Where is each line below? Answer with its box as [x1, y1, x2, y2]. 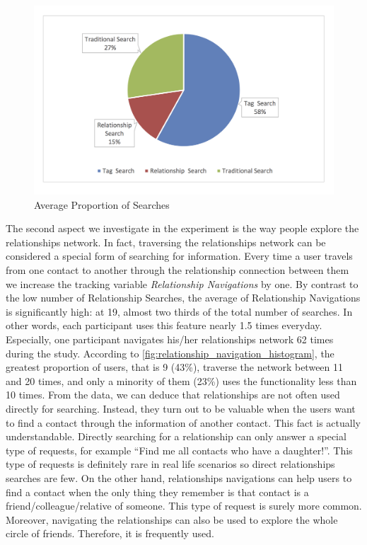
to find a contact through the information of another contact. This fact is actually [6, 415, 361, 430]
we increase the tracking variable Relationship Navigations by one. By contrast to [6, 276, 359, 291]
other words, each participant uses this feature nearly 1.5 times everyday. [6, 318, 322, 333]
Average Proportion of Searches [34, 197, 170, 212]
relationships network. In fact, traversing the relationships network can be [6, 234, 326, 249]
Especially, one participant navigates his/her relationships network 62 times [6, 332, 334, 346]
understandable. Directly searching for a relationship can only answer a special [6, 429, 346, 444]
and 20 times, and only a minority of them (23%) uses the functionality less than [6, 373, 357, 388]
